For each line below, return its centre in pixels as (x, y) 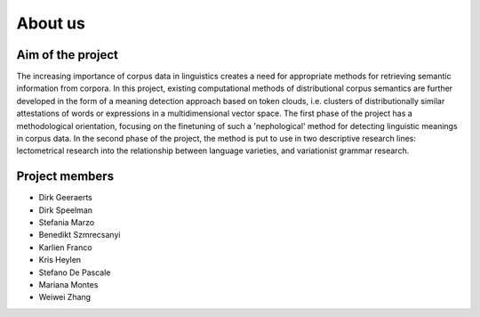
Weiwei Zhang (65, 297)
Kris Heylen (60, 260)
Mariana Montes (68, 285)
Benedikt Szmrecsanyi (80, 235)
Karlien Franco (65, 247)
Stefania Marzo (67, 223)
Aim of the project (68, 55)
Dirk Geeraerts (65, 198)
